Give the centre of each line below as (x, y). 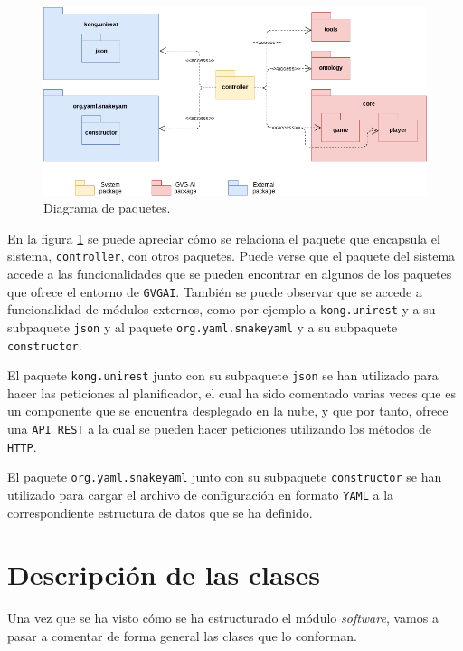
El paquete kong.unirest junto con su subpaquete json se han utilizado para (223, 375)
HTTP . (22, 446)
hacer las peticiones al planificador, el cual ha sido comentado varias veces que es (231, 393)
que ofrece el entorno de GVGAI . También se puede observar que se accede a (215, 291)
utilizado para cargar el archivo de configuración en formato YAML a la (201, 494)
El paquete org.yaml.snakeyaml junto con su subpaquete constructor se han (225, 477)
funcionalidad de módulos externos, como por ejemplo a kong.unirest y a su (222, 309)
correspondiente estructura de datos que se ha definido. (160, 512)
